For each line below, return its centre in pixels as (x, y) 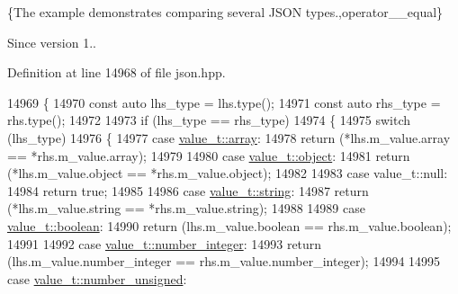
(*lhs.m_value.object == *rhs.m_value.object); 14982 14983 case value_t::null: (228, 173)
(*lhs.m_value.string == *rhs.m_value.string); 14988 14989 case (186, 208)
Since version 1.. (52, 42)
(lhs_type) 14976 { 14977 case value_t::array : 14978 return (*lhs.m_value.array (229, 137)
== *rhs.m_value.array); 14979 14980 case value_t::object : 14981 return (209, 155)
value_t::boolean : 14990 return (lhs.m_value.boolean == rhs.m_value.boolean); (229, 225)
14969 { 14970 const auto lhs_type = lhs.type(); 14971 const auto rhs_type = (224, 102)
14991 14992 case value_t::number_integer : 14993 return (165, 243)
